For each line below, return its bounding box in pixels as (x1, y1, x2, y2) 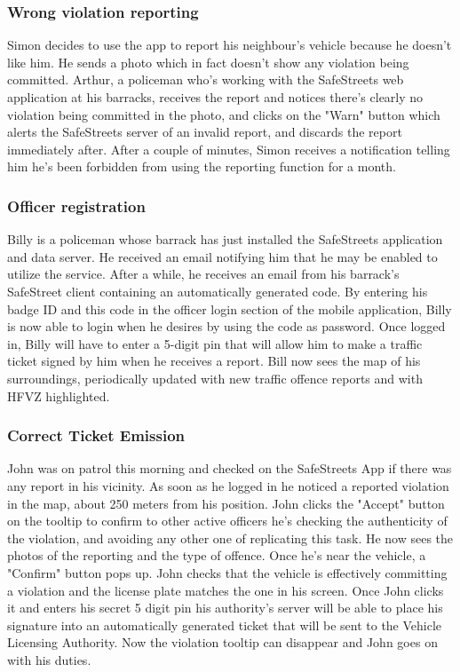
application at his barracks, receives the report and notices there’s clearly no (7, 88, 424, 106)
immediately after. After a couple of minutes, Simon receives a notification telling (7, 139, 450, 158)
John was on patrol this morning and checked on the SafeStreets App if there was (7, 459, 452, 478)
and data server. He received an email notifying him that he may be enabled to (7, 247, 438, 265)
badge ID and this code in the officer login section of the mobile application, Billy (7, 299, 452, 318)
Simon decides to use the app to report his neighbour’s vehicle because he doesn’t (7, 36, 452, 54)
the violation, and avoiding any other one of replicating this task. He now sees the (7, 528, 454, 547)
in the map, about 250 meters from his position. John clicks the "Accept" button (7, 494, 445, 512)
